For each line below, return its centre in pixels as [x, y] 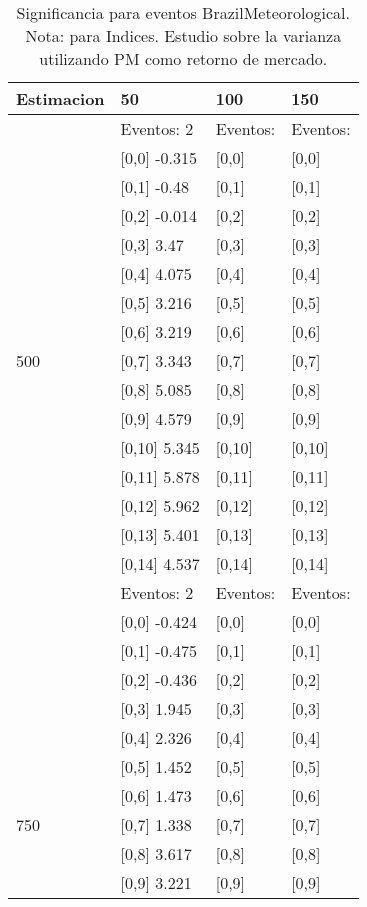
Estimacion [60, 98]
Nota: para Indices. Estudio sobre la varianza [183, 35]
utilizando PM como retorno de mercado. [183, 58]
